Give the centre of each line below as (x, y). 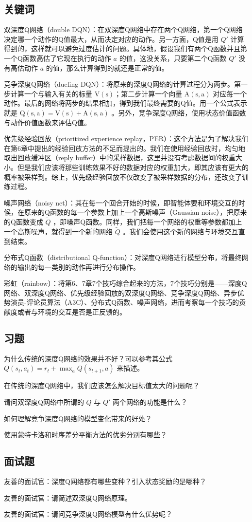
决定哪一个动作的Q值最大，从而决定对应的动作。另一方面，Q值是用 (111, 39)
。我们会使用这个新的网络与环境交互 (180, 231)
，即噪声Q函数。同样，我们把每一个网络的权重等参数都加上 (148, 222)
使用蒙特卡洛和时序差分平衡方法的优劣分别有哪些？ (85, 435)
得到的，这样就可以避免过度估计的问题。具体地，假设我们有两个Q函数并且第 (126, 48)
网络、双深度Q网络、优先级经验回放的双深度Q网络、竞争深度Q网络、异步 (121, 292)
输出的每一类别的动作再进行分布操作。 (78, 267)
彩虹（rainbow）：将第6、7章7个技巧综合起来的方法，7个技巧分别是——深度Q (126, 283)
